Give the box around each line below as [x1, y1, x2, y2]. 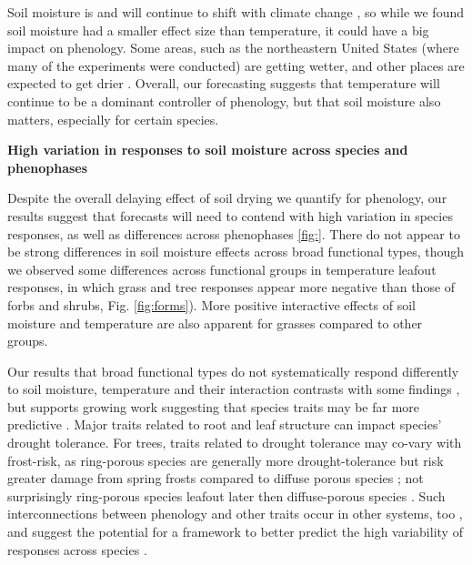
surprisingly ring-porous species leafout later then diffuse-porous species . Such [7, 486, 446, 505]
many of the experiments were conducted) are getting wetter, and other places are [7, 55, 465, 75]
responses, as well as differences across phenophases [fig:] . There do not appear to [7, 224, 460, 243]
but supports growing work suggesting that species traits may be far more [7, 397, 420, 416]
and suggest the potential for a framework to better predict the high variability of [7, 522, 463, 541]
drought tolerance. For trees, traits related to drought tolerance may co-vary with [7, 433, 462, 452]
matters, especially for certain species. [7, 109, 219, 128]
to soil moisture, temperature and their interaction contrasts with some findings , [7, 379, 460, 399]
